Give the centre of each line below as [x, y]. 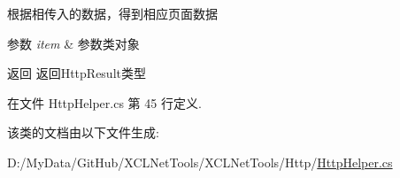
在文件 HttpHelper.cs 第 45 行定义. [104, 102]
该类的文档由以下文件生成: [83, 132]
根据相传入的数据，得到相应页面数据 [112, 13]
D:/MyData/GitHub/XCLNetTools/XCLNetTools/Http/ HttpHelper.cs [200, 162]
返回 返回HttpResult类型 [77, 73]
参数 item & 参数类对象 [73, 43]
